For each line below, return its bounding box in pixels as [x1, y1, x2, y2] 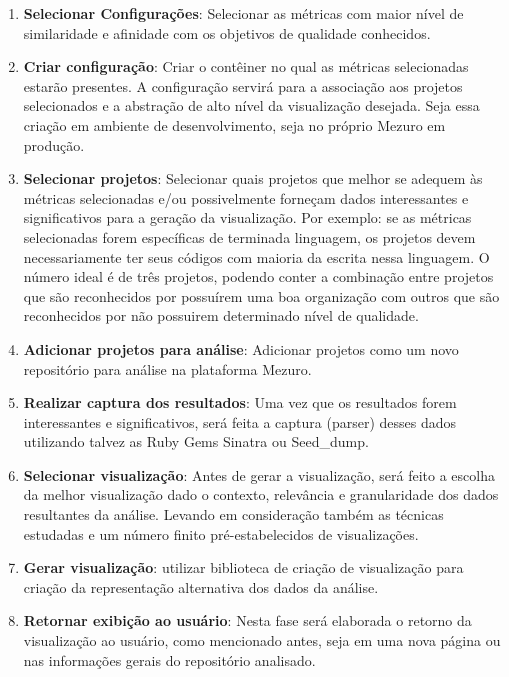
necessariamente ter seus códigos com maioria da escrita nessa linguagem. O [23, 246, 490, 267]
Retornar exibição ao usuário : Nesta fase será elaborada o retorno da [23, 610, 472, 631]
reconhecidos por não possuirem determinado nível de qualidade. [23, 305, 419, 326]
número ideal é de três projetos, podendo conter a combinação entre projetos [23, 266, 494, 287]
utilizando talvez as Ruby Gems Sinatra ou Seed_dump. [23, 431, 369, 452]
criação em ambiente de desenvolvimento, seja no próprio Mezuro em [23, 114, 446, 135]
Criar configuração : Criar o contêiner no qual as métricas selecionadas [23, 56, 469, 77]
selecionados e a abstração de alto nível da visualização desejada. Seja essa [23, 95, 480, 116]
